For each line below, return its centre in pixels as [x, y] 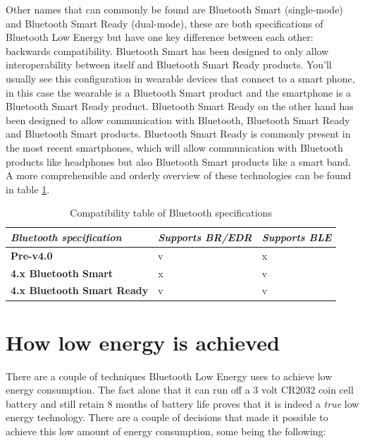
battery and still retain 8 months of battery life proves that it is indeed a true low [182, 403]
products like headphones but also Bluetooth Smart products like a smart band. [178, 161]
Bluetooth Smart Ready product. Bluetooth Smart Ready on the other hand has [180, 106]
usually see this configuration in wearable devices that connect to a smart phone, [180, 78]
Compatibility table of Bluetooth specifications [171, 213]
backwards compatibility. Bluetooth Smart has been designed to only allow [167, 50]
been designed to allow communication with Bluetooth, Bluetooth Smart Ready [178, 120]
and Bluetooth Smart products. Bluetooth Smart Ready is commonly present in [178, 134]
